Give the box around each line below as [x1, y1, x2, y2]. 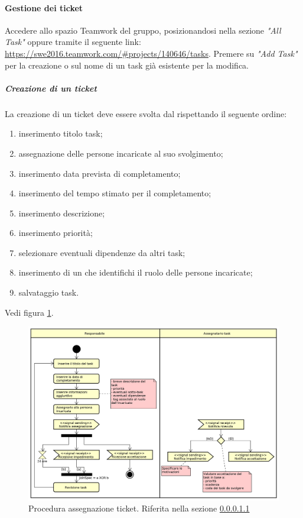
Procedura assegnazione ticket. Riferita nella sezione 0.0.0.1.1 [28, 502, 250, 514]
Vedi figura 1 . [5, 306, 54, 318]
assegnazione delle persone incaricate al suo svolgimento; [18, 147, 223, 159]
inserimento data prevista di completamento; [18, 167, 181, 179]
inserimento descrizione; [18, 206, 105, 219]
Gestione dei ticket [5, 1, 83, 14]
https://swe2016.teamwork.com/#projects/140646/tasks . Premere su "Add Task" [5, 47, 298, 59]
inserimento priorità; [18, 226, 93, 239]
